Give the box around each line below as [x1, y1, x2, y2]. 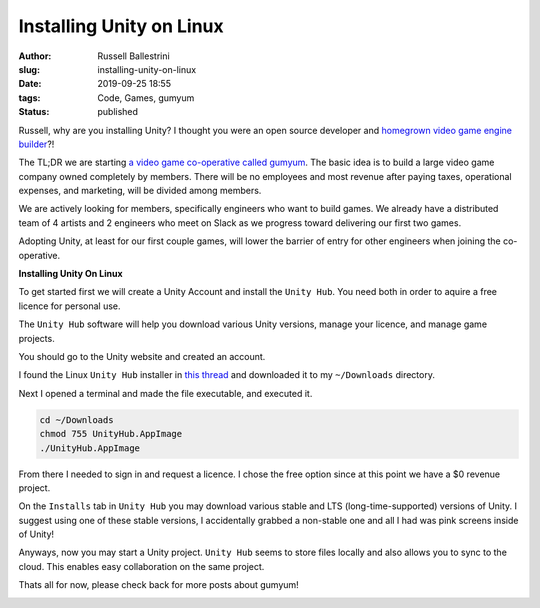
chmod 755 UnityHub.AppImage [39, 428, 183, 440]
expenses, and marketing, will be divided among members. [18, 185, 262, 197]
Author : [18, 50, 52, 62]
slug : [18, 63, 40, 75]
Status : [18, 106, 50, 118]
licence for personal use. [18, 300, 121, 312]
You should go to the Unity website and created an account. [18, 350, 266, 362]
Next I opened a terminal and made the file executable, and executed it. [18, 387, 313, 399]
